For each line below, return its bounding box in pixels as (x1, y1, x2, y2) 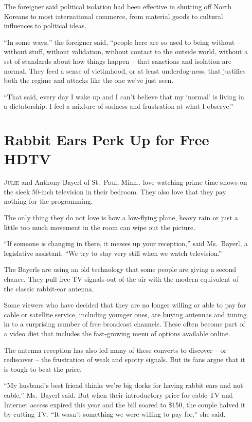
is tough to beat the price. (4, 364, 82, 374)
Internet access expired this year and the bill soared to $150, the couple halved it (4, 399, 246, 409)
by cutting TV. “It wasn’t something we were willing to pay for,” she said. (4, 409, 226, 419)
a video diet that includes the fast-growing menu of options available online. (4, 328, 231, 338)
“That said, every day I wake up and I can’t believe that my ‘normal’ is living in (4, 91, 244, 101)
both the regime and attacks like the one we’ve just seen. (4, 75, 174, 85)
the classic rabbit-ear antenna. (4, 283, 94, 293)
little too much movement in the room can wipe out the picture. (4, 222, 196, 232)
